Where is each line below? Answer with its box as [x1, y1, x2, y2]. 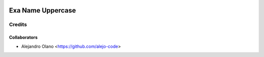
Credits [9, 21, 27, 28]
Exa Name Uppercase [9, 6, 76, 14]
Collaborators [9, 34, 38, 41]
